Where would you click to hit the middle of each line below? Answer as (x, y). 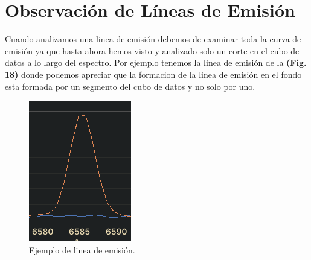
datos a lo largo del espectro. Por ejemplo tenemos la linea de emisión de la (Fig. (156, 62)
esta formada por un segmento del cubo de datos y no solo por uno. (130, 86)
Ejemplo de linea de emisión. (82, 249)
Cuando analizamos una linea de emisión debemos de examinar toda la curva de (153, 39)
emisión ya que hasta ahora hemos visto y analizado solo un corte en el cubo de (152, 50)
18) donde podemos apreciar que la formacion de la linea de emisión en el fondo (153, 74)
